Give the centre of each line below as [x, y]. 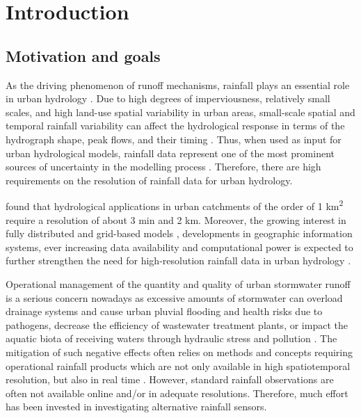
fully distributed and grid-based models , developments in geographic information [179, 233]
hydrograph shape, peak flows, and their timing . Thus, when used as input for [174, 139]
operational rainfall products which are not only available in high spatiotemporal [178, 365]
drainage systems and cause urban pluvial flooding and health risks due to [164, 311]
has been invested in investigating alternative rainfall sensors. [136, 407]
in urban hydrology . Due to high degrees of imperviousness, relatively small [168, 98]
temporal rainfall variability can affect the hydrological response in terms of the [175, 126]
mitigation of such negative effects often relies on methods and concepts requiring [179, 352]
